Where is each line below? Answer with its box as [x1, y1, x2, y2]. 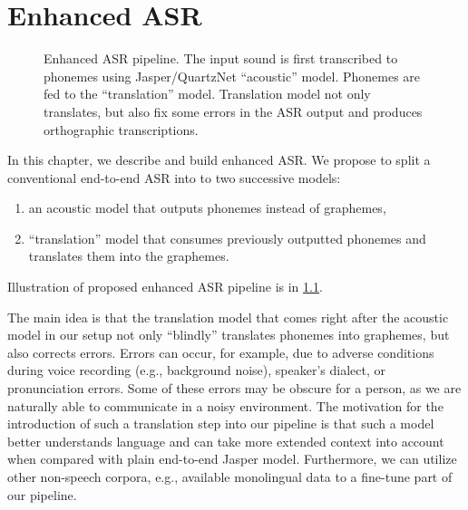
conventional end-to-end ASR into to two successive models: [7, 168, 341, 187]
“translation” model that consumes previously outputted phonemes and [28, 228, 426, 247]
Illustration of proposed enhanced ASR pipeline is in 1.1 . [7, 277, 323, 296]
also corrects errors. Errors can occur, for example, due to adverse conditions [7, 342, 434, 361]
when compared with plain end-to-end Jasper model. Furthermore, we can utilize [7, 449, 457, 468]
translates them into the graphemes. [28, 246, 229, 265]
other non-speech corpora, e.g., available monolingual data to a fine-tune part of [7, 467, 453, 486]
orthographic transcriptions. [44, 120, 199, 139]
